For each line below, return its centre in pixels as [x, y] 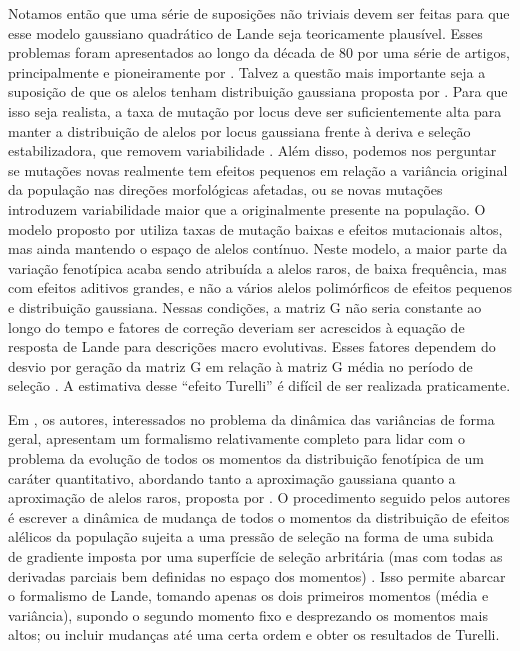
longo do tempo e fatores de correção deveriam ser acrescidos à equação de [236, 326]
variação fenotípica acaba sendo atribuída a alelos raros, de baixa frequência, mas [257, 267]
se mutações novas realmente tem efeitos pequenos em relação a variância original [258, 169]
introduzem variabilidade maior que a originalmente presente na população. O [247, 208]
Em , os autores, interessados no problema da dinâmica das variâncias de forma [251, 418]
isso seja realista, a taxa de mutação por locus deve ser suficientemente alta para [255, 110]
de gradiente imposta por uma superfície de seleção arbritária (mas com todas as [255, 556]
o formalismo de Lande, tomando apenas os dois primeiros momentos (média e [248, 595]
